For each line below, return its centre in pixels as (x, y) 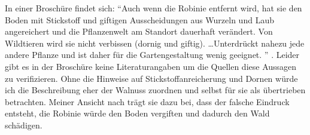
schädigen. (24, 125)
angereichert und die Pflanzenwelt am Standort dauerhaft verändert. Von (139, 31)
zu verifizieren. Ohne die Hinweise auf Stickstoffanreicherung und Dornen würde (151, 78)
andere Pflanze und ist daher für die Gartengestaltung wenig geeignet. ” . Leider (152, 55)
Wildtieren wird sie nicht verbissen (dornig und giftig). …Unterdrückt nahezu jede (155, 43)
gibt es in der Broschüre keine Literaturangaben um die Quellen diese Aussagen (151, 66)
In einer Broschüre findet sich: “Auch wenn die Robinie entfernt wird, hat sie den (154, 8)
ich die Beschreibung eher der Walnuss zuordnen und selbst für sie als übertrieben (155, 90)
